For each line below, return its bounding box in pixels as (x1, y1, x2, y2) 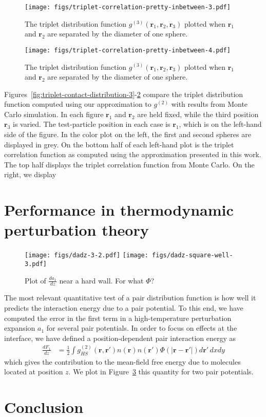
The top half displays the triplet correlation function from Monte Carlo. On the (4, 159, 255, 169)
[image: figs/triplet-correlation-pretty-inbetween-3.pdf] (25, 4, 231, 11)
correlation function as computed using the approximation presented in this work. (4, 149, 261, 160)
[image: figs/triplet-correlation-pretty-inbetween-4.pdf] (25, 46, 231, 54)
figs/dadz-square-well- (152, 252, 233, 259)
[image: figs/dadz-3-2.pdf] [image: (25, 252, 148, 259)
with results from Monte (171, 99, 248, 109)
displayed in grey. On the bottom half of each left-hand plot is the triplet (4, 139, 234, 149)
